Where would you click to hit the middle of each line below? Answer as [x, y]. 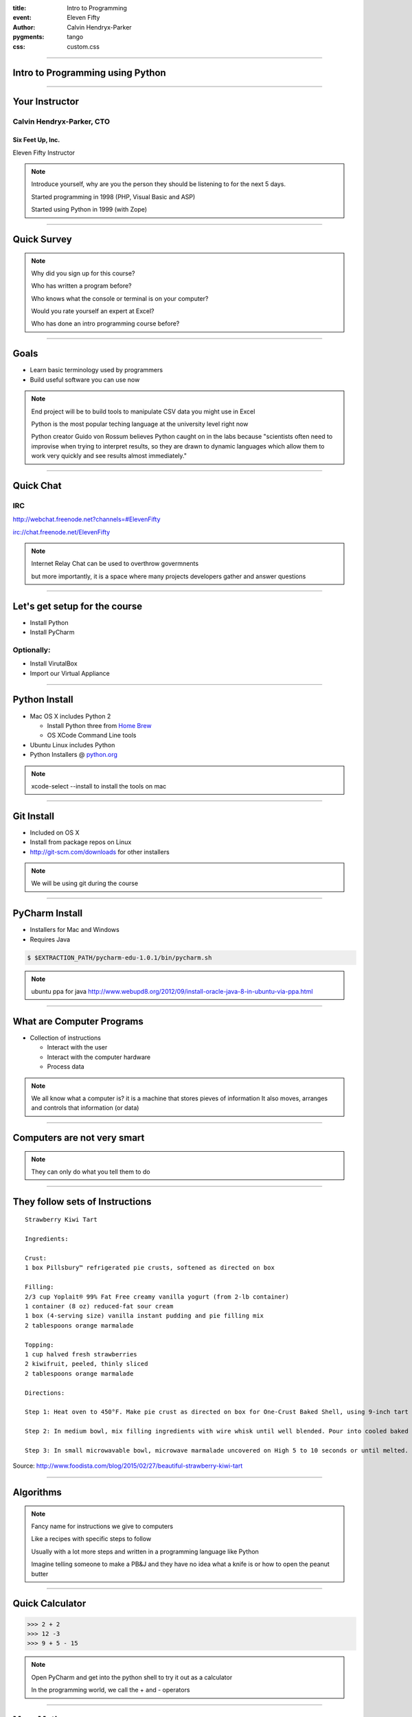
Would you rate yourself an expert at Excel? [93, 311]
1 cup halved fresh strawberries [81, 1354]
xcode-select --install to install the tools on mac [99, 786]
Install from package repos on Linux [81, 842]
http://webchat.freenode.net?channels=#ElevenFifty [87, 519]
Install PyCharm [52, 633]
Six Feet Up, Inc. [36, 140]
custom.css [83, 46]
